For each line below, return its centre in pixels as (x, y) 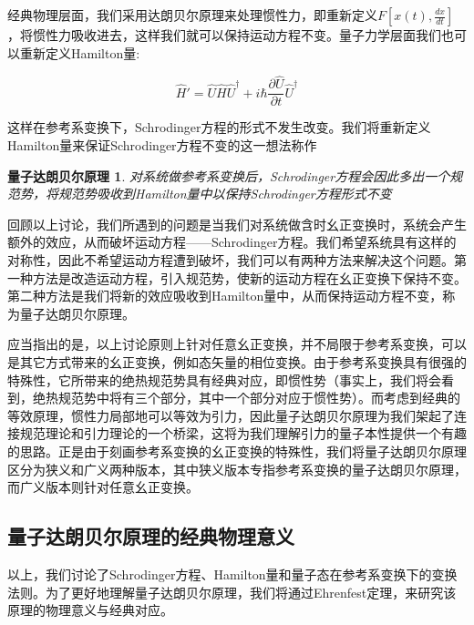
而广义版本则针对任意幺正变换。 (103, 487)
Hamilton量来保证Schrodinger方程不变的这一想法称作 (162, 145)
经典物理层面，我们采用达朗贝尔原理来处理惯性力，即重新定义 (192, 15)
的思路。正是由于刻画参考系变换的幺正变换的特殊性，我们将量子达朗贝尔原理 (237, 451)
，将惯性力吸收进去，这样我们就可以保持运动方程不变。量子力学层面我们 (224, 35)
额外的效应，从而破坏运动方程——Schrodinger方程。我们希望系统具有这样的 (232, 242)
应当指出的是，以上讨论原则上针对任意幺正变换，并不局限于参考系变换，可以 (237, 344)
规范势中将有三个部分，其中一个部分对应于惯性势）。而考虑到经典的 (259, 398)
